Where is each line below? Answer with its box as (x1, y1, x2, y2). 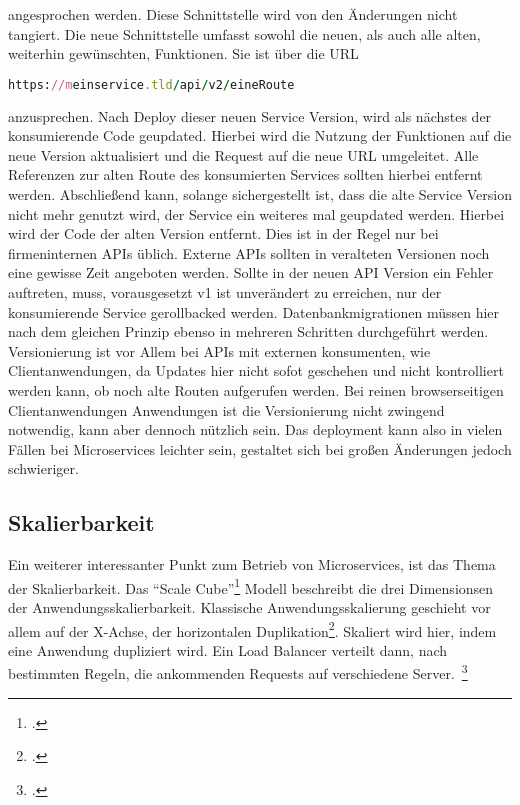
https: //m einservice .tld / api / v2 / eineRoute (8, 77, 295, 92)
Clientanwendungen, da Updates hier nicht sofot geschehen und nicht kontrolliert (8, 360, 504, 381)
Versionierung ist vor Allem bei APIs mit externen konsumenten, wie (8, 340, 431, 361)
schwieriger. (8, 458, 79, 479)
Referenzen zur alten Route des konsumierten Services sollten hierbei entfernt (8, 164, 483, 185)
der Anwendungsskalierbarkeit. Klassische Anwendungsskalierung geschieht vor (8, 596, 491, 617)
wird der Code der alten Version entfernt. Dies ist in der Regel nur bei (8, 223, 439, 244)
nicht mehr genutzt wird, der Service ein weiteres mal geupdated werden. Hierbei (8, 203, 505, 224)
